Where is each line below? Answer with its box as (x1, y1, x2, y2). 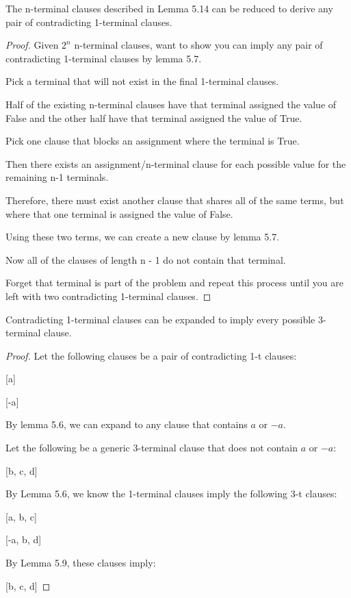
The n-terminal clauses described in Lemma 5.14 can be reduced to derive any (5, 1, 333, 15)
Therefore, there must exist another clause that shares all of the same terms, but (5, 192, 344, 207)
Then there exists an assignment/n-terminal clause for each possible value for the (5, 156, 346, 171)
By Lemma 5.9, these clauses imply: (5, 556, 156, 570)
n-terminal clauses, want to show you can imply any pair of (74, 38, 323, 52)
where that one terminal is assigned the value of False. (5, 206, 233, 221)
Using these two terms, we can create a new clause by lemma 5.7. (5, 229, 280, 244)
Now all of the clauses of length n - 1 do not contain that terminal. (5, 252, 286, 266)
